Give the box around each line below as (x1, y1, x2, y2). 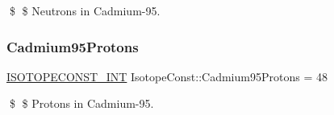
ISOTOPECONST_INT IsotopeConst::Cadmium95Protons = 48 (6, 68, 328, 84)
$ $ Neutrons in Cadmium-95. (9, 2, 161, 18)
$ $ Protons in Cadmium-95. (9, 95, 154, 112)
